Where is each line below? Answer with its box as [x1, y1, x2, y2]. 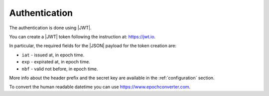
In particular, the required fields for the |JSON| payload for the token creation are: [9, 43, 177, 49]
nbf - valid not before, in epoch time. [21, 66, 98, 72]
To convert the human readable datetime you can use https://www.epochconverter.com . [9, 84, 191, 90]
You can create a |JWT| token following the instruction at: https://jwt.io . [9, 34, 156, 40]
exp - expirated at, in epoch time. [21, 59, 91, 65]
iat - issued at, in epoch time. [21, 52, 85, 58]
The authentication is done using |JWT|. [9, 25, 92, 31]
